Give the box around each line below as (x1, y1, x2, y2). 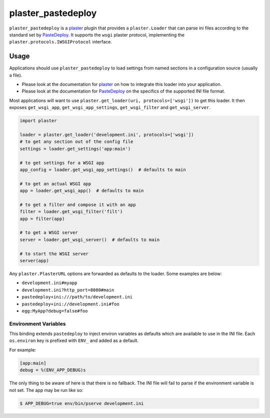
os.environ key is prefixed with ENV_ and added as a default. (9, 337, 139, 343)
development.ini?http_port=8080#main (21, 287, 114, 292)
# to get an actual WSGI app (19, 180, 91, 186)
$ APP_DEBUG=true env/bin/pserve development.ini (19, 400, 144, 406)
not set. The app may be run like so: (9, 387, 83, 393)
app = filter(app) (19, 215, 65, 221)
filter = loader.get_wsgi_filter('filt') (19, 209, 123, 214)
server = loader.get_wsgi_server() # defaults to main (19, 236, 160, 242)
